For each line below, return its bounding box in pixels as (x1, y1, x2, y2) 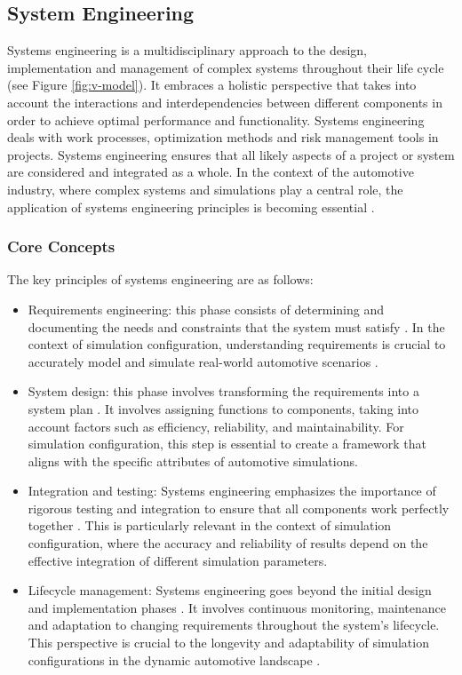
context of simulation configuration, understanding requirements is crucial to (28, 335, 446, 353)
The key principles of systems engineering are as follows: (7, 270, 314, 289)
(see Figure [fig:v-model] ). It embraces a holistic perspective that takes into (7, 75, 417, 94)
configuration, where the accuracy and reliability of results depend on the (28, 534, 428, 552)
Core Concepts (7, 235, 115, 258)
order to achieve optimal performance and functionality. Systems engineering (7, 110, 425, 129)
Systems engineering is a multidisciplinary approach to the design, (7, 41, 367, 60)
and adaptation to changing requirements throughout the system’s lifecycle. (28, 615, 440, 634)
